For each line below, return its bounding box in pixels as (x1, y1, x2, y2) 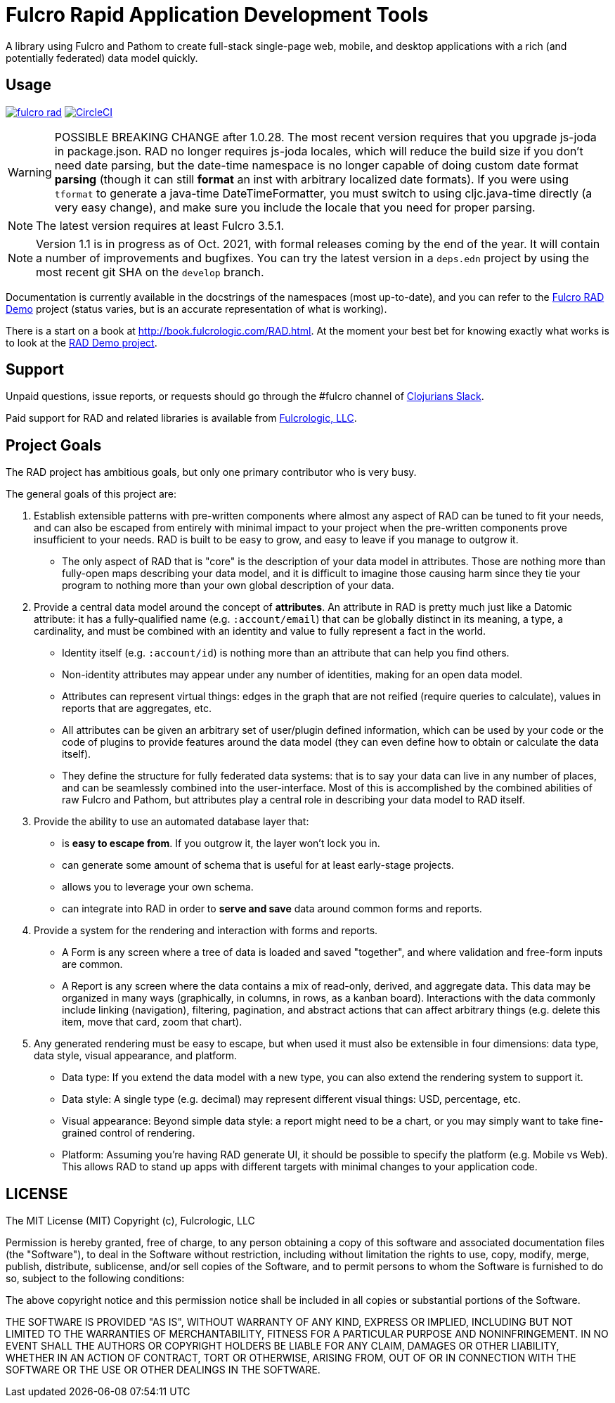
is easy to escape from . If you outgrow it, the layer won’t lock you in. (62, 837, 380, 850)
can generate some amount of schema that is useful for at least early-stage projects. (62, 859, 454, 872)
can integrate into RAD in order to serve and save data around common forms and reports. (62, 903, 482, 915)
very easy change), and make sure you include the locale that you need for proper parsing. (54, 200, 536, 214)
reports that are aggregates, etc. (62, 702, 212, 715)
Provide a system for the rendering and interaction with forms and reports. (34, 924, 378, 937)
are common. (62, 958, 123, 971)
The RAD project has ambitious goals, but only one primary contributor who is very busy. (6, 466, 417, 479)
